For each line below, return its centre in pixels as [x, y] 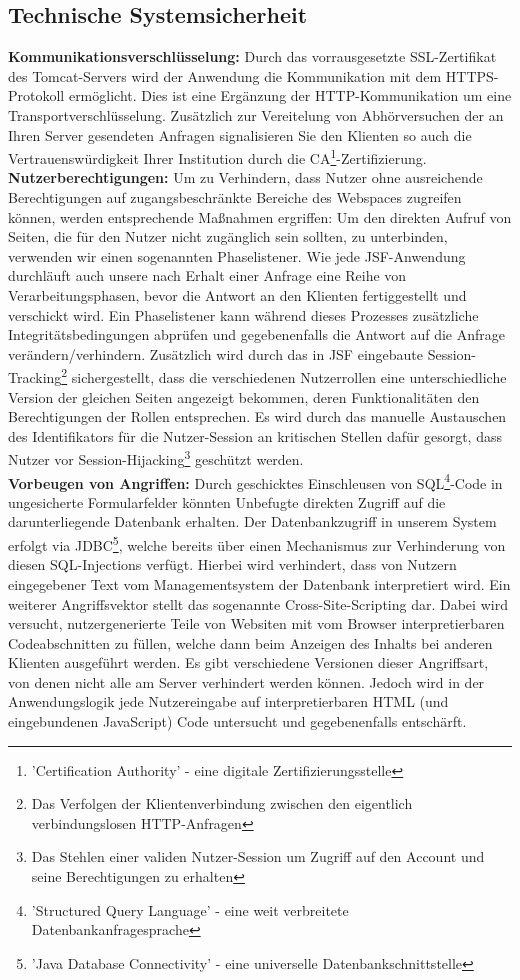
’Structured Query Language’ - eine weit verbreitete [190, 909]
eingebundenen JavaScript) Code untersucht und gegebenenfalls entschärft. [237, 721]
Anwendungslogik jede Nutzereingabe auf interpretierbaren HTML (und [228, 701]
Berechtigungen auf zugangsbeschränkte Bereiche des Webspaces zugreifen [235, 197]
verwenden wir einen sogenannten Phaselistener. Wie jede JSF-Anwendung [237, 255]
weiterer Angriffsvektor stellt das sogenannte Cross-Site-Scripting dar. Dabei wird [258, 603]
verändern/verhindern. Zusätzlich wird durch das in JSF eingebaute [216, 353]
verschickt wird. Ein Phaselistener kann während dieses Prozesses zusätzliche [243, 314]
